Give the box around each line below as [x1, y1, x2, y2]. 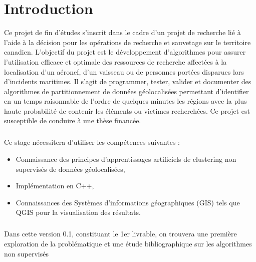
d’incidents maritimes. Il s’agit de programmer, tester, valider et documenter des [4, 76, 251, 87]
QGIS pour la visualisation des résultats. [16, 207, 141, 217]
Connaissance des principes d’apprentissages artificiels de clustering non [16, 154, 236, 164]
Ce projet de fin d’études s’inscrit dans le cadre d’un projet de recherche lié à [4, 27, 241, 38]
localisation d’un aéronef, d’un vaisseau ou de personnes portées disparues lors [4, 66, 244, 77]
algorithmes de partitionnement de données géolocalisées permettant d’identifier [4, 86, 249, 96]
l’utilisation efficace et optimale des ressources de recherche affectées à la [4, 56, 227, 67]
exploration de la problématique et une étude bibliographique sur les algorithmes [4, 238, 252, 248]
